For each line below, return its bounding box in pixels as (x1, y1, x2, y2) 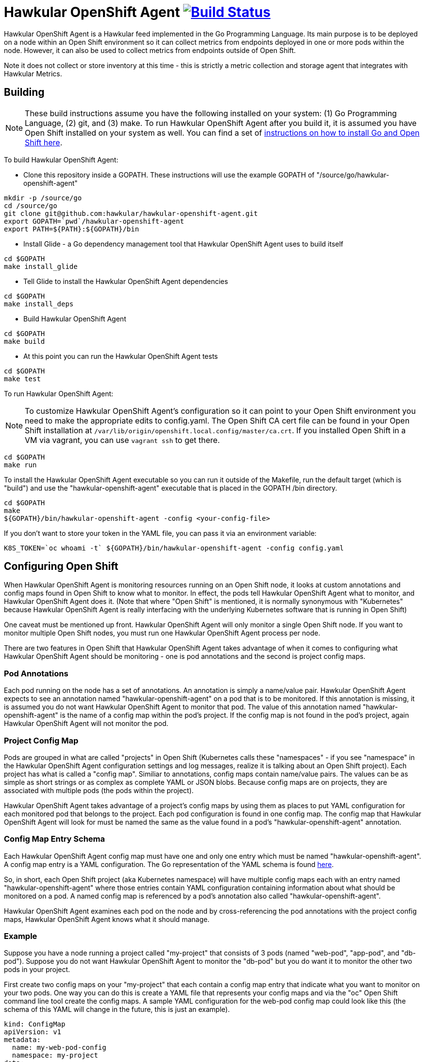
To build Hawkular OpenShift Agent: (4, 155, 119, 164)
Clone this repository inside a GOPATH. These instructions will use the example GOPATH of (23, 170, 315, 179)
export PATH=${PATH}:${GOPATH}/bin (4, 225, 139, 233)
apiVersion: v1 (4, 1028, 62, 1036)
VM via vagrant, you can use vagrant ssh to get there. (25, 435, 220, 445)
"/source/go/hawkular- (316, 170, 390, 179)
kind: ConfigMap (4, 1020, 66, 1028)
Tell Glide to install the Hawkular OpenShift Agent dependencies (23, 277, 228, 285)
